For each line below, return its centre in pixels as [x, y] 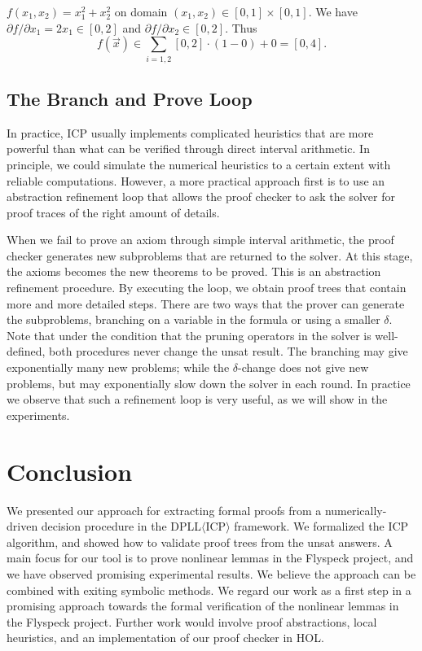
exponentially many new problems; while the [118, 367]
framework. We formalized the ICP [321, 526]
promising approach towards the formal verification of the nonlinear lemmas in [203, 606]
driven [22, 526]
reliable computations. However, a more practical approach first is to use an [196, 180]
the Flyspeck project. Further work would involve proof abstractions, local [192, 621]
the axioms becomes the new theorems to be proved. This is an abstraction [194, 271]
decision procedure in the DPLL [121, 526]
